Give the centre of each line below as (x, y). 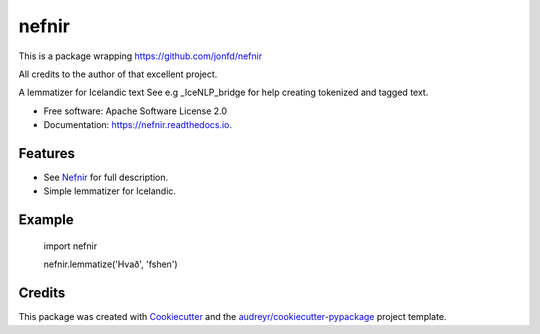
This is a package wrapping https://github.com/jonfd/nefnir (140, 56)
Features (46, 153)
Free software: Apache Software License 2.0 (135, 111)
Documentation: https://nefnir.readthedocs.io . (138, 125)
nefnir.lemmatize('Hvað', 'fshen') (111, 264)
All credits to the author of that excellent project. (118, 74)
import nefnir (70, 246)
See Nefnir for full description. (106, 177)
